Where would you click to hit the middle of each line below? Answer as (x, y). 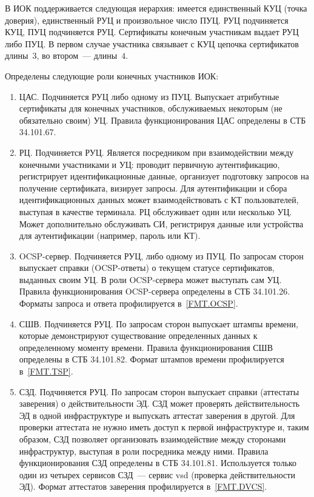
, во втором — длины (77, 55)
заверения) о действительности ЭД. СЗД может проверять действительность (159, 403)
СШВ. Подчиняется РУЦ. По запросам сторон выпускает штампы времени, (159, 323)
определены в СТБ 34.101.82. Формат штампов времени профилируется (152, 359)
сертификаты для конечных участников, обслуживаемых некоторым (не (151, 108)
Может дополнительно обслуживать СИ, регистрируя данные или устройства (161, 223)
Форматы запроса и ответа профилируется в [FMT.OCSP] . (129, 303)
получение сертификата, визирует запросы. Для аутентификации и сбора (153, 188)
